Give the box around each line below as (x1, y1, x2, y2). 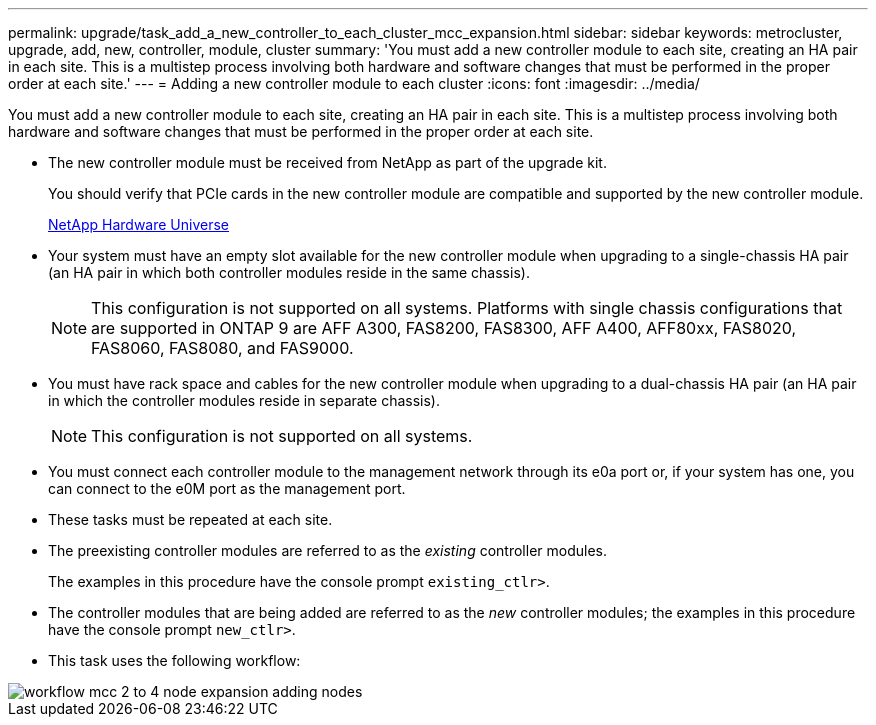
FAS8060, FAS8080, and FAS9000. (91, 338, 354, 358)
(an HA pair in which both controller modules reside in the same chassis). (48, 264, 530, 281)
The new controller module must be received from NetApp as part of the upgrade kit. (48, 154, 607, 171)
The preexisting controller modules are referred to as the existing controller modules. (48, 542, 607, 559)
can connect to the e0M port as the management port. (48, 480, 406, 497)
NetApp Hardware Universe (48, 216, 230, 233)
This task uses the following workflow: (48, 652, 301, 669)
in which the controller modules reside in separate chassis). (48, 392, 440, 409)
